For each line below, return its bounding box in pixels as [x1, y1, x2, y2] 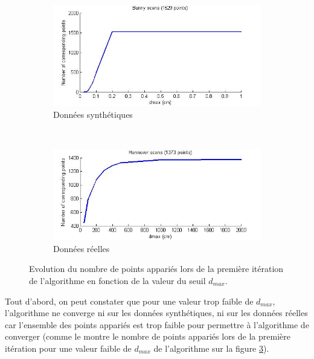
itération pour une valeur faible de [5, 342, 132, 354]
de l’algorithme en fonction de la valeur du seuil [29, 274, 206, 287]
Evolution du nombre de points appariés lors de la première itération [29, 262, 284, 275]
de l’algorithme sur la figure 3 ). [153, 342, 269, 354]
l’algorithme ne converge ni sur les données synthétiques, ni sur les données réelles [5, 306, 308, 319]
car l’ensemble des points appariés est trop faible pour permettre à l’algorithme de [5, 318, 309, 331]
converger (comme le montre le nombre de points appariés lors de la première [5, 330, 290, 343]
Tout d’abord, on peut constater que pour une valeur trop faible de [5, 294, 254, 307]
